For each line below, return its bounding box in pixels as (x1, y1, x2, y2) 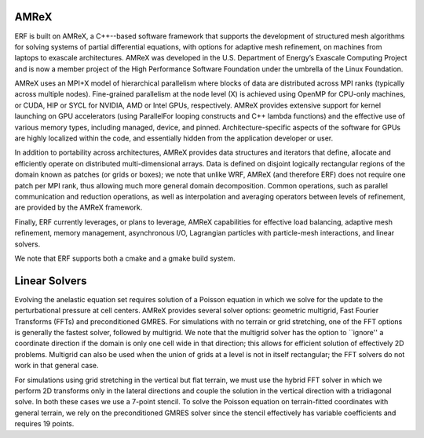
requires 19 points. (14, 419, 75, 429)
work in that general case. (14, 361, 99, 370)
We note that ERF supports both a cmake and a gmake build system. (14, 254, 236, 263)
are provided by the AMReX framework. (14, 203, 143, 212)
